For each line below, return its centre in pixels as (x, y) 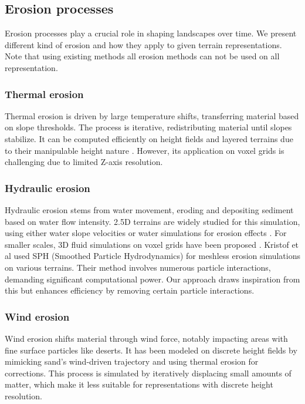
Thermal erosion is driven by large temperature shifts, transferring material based (152, 115)
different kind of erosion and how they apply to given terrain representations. (143, 44)
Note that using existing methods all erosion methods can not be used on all (142, 56)
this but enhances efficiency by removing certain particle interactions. (130, 290)
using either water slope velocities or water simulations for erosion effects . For (146, 233)
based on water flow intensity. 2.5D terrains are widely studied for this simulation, (152, 221)
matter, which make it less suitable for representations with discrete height (139, 384)
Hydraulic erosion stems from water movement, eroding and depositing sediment (149, 209)
